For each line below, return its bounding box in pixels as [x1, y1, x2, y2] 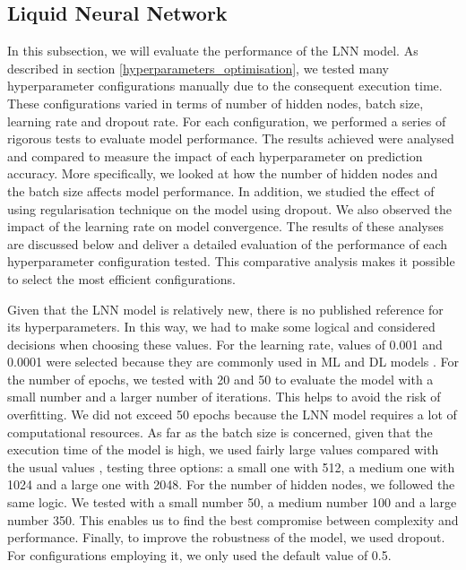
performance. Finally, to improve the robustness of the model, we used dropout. [7, 528, 445, 547]
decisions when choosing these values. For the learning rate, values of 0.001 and [7, 334, 443, 353]
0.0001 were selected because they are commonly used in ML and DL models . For [7, 352, 459, 371]
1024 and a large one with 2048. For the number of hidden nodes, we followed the [7, 475, 455, 494]
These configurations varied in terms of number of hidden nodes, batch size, [7, 93, 424, 112]
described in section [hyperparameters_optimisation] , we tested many [7, 58, 389, 77]
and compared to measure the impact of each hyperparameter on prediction [7, 146, 423, 165]
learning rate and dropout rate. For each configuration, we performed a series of [7, 111, 446, 130]
